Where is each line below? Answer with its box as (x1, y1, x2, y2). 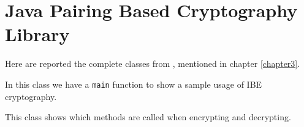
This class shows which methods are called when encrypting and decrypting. (5, 110, 291, 123)
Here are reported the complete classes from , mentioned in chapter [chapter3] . (5, 57, 300, 70)
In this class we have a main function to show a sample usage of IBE (5, 77, 262, 90)
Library (5, 21, 70, 47)
